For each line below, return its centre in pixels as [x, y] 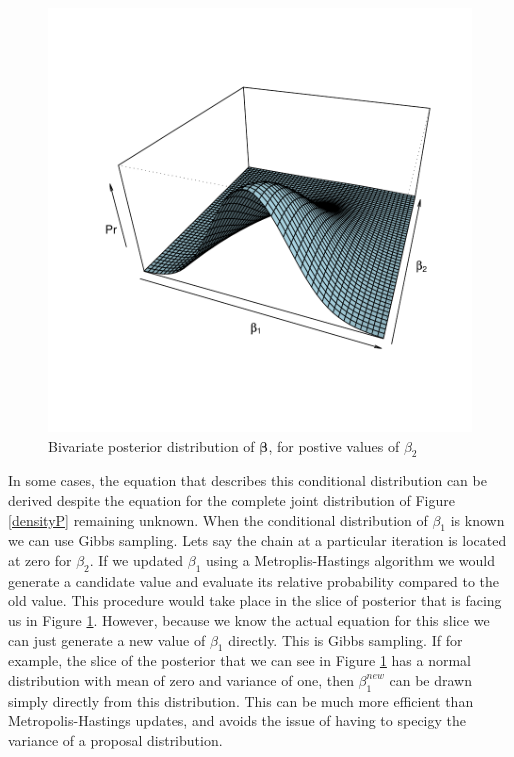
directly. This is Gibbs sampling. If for [345, 639]
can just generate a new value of [107, 639]
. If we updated [136, 559]
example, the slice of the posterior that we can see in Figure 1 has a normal [240, 660]
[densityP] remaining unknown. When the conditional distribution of [218, 519]
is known [477, 519]
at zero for [40, 559]
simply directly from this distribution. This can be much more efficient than [241, 700]
